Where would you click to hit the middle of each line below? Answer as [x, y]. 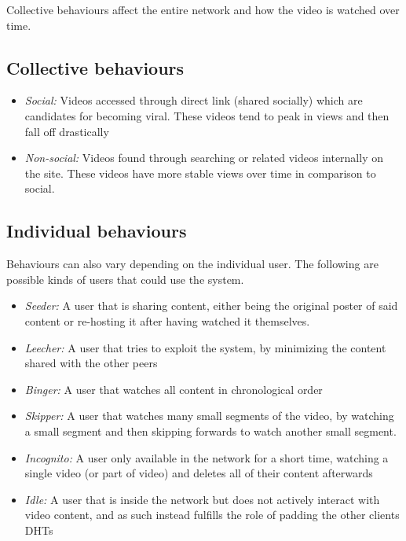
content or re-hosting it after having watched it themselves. [167, 320]
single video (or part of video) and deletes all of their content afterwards [199, 473]
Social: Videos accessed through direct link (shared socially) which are [194, 100]
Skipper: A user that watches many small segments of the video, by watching [209, 416]
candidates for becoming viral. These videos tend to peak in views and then [207, 115]
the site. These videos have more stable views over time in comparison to [200, 173]
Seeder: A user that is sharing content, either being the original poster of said [211, 305]
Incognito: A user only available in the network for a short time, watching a [207, 457]
